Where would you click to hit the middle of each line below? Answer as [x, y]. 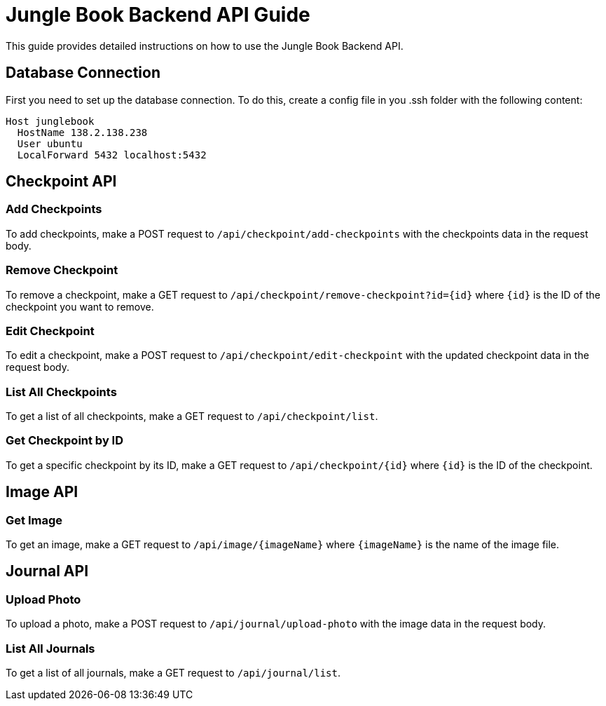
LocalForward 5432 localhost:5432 [112, 155]
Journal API [47, 571]
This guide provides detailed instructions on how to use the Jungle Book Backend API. [205, 46]
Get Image [34, 520]
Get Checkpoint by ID [65, 441]
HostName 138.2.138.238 [82, 132]
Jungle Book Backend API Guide [158, 15]
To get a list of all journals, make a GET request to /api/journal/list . [173, 673]
